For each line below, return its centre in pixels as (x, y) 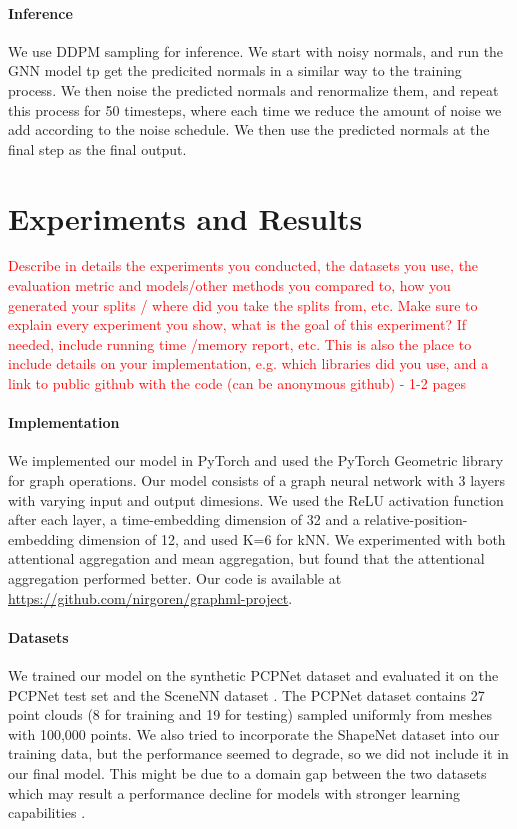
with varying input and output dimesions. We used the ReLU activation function (256, 499)
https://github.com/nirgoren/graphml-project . (150, 597)
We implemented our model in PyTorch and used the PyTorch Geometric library (256, 460)
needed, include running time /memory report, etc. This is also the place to (240, 343)
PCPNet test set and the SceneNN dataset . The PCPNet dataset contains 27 (246, 694)
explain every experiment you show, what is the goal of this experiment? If (237, 324)
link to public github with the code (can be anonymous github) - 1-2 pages (237, 383)
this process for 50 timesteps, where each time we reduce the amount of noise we (255, 109)
